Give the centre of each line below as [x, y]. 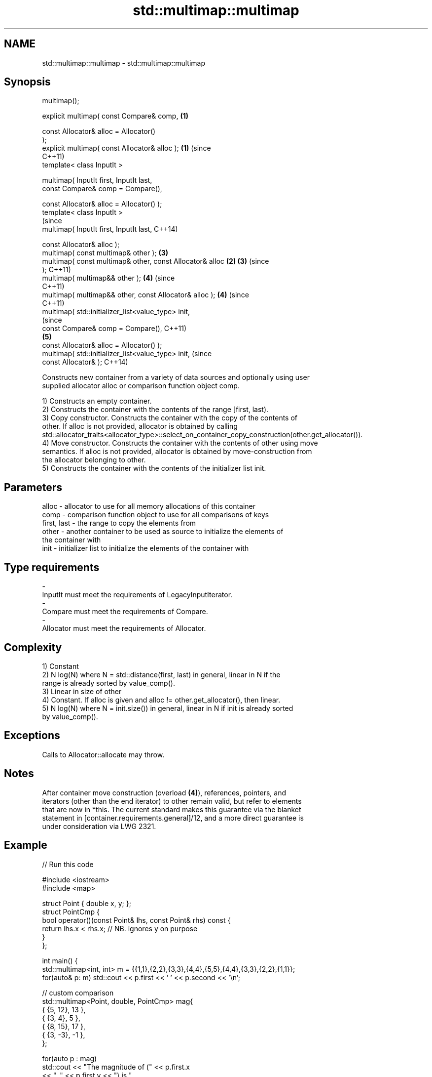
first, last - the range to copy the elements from [119, 523]
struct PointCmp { [71, 911]
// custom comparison [78, 993]
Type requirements [52, 567]
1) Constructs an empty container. [97, 401]
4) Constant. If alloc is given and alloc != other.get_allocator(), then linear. [161, 700]
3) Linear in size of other [82, 691]
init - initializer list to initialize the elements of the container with [145, 548]
